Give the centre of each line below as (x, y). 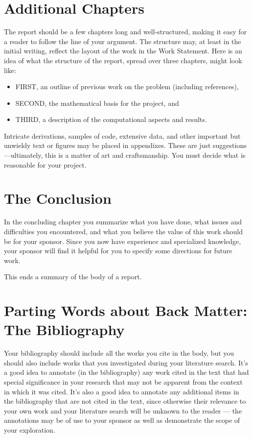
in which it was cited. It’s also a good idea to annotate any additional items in (122, 391)
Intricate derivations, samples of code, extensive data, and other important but (122, 135)
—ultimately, (23, 155)
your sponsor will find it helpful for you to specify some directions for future (118, 251)
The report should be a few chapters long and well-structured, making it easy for (125, 32)
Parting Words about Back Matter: (126, 310)
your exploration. (30, 430)
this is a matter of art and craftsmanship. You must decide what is (145, 155)
